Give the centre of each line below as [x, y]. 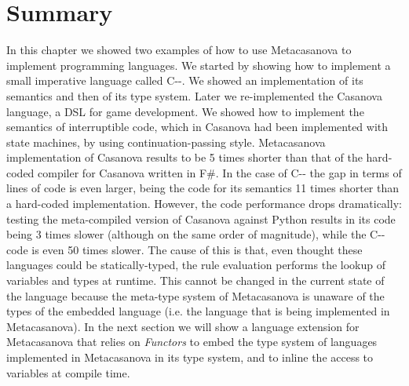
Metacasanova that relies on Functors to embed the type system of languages [192, 342]
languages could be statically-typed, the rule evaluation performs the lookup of [196, 265]
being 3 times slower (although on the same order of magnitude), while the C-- [196, 234]
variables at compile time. [68, 372]
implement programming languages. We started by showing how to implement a [199, 65]
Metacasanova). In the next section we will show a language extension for [183, 326]
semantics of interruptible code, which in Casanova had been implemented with [197, 127]
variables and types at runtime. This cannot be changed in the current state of [195, 280]
